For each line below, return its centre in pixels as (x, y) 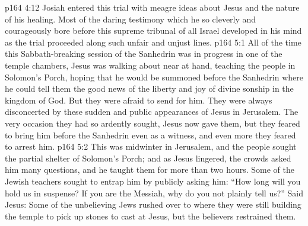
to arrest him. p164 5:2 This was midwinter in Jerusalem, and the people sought (151, 146)
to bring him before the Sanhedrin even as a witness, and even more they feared (150, 135)
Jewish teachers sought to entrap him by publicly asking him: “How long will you (153, 181)
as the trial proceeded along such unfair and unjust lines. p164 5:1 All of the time (153, 42)
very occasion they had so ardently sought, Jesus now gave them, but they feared (153, 123)
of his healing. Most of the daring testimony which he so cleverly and (131, 19)
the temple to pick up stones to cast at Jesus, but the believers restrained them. (150, 216)
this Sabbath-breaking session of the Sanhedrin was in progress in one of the (144, 54)
